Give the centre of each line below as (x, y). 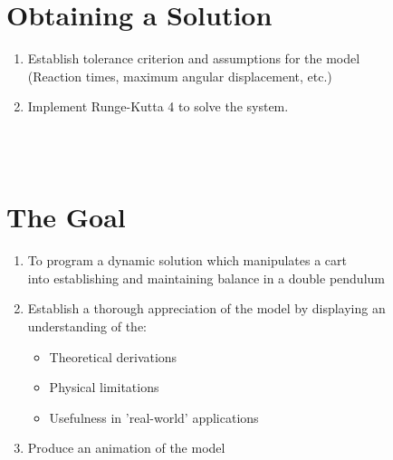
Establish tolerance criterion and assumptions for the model (194, 58)
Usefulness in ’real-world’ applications (154, 417)
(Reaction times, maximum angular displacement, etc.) (180, 76)
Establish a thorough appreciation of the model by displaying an (206, 308)
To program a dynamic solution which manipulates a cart (187, 260)
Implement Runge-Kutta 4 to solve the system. (158, 106)
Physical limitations (104, 387)
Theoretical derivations (113, 356)
